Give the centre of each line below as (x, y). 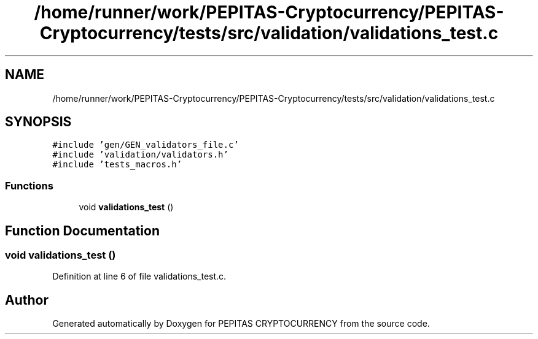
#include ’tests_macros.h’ (117, 165)
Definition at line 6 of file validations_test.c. (139, 276)
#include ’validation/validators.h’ (140, 155)
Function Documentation (82, 230)
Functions (29, 185)
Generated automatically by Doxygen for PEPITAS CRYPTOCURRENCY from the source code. (241, 324)
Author (27, 300)
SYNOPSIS (38, 122)
